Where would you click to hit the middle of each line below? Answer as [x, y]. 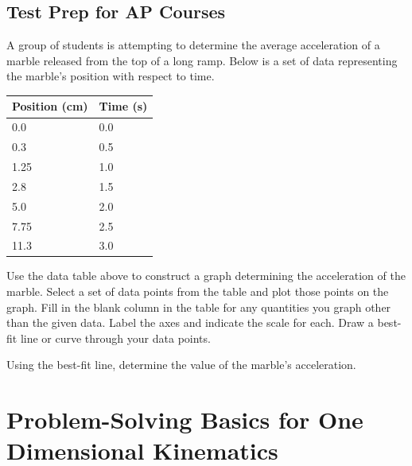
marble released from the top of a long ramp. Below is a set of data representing [202, 60]
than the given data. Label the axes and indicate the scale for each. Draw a [190, 322]
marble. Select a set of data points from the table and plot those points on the [198, 291]
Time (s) [123, 106]
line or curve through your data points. [115, 338]
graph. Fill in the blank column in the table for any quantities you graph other [199, 307]
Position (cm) [50, 106]
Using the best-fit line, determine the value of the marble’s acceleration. [181, 365]
